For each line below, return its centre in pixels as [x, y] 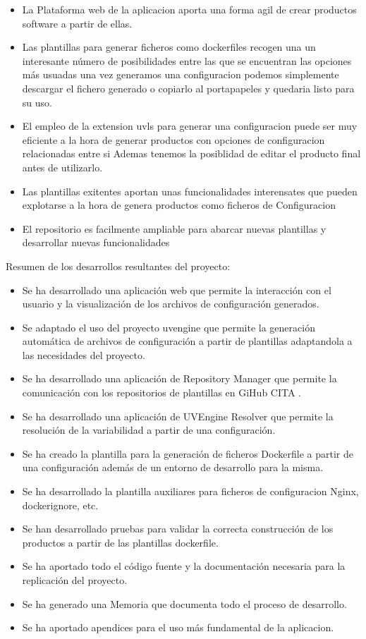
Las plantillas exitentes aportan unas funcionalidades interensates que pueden [190, 191]
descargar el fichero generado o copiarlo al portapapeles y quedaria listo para [188, 88]
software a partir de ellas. [77, 23]
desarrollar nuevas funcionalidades [96, 242]
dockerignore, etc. [60, 505]
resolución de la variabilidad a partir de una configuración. [149, 430]
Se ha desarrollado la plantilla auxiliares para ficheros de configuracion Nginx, [190, 491]
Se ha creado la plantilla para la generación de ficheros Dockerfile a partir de [188, 453]
